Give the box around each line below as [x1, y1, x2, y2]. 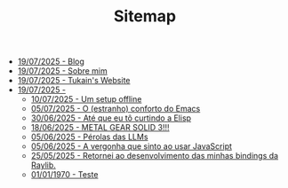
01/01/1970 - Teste [30, 169, 99, 180]
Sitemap [113, 6, 177, 27]
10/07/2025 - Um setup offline [30, 94, 142, 105]
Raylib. [30, 160, 56, 170]
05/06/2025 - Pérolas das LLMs [30, 131, 148, 143]
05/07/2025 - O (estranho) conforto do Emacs [30, 104, 201, 114]
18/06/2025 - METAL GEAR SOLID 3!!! [30, 122, 171, 133]
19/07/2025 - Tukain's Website [17, 75, 131, 86]
